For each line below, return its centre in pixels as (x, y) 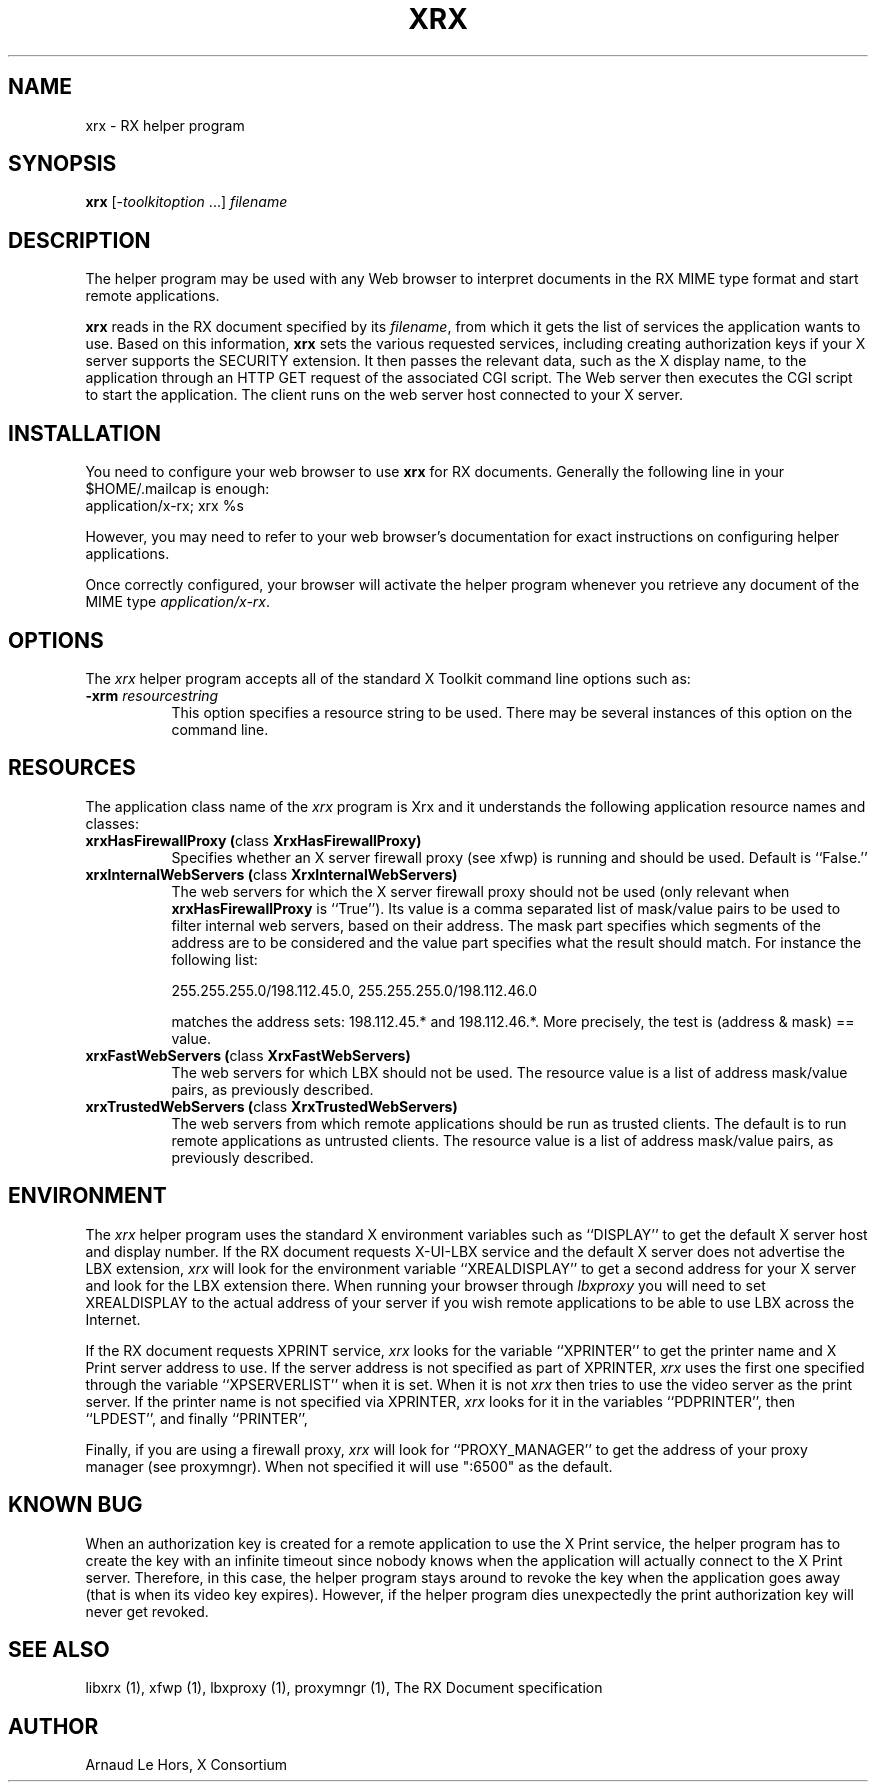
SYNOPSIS (62, 164)
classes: (112, 823)
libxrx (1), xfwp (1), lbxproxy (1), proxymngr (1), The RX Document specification (344, 1688)
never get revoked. (147, 1611)
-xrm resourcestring (152, 695)
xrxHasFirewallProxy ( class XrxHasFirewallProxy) (253, 840)
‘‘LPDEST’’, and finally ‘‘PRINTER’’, (196, 1418)
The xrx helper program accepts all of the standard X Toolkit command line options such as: (388, 678)
